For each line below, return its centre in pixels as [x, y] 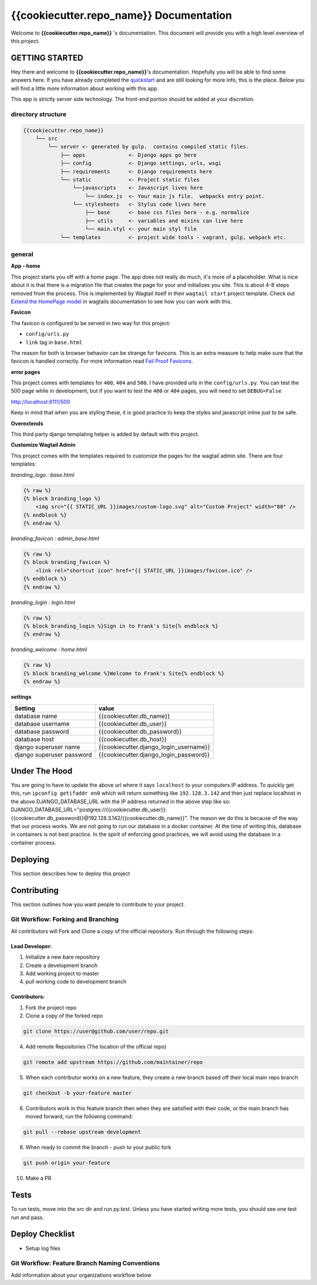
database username [42, 724]
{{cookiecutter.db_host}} [133, 739]
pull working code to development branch [76, 982]
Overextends [27, 423]
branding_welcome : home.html [49, 650]
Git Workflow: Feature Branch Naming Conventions [85, 1263]
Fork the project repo [51, 1008]
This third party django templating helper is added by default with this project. [105, 434]
